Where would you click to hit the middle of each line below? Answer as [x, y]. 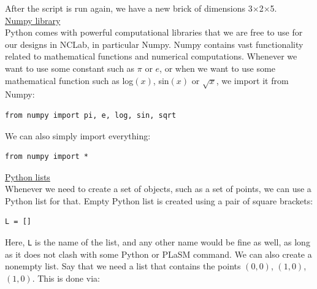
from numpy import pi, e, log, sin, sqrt [91, 115]
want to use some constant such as [70, 68]
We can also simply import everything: [78, 135]
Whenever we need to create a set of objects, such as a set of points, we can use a [158, 189]
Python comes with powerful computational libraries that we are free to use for [154, 32]
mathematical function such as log [69, 80]
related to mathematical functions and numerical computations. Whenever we [151, 56]
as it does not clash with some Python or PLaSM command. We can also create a [158, 254]
